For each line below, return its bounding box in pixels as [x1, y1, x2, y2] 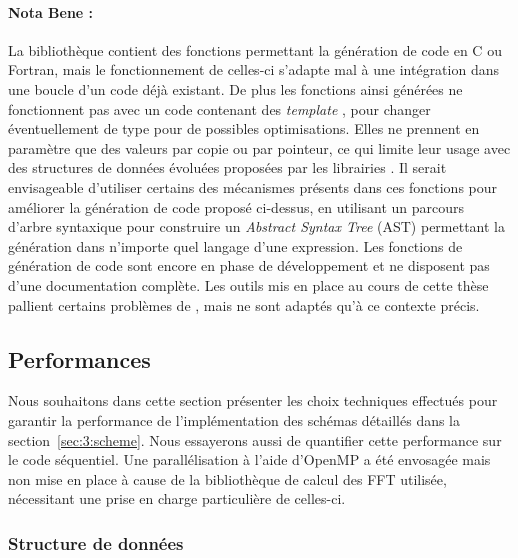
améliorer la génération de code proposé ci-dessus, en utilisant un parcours [8, 196, 465, 217]
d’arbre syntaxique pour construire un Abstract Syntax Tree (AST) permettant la [8, 216, 505, 237]
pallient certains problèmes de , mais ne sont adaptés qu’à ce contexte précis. [8, 294, 480, 315]
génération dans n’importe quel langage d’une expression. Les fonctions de [8, 235, 463, 256]
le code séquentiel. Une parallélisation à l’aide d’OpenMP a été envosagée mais [8, 449, 491, 470]
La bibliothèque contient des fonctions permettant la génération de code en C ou [8, 39, 502, 60]
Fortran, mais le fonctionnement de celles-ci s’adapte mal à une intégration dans [8, 59, 499, 80]
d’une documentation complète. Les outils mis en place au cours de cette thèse [8, 274, 489, 295]
